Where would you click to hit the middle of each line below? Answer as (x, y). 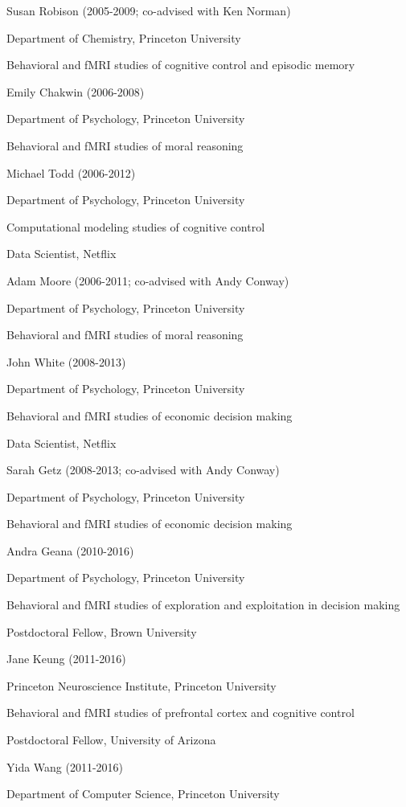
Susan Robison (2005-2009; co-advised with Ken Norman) (149, 10)
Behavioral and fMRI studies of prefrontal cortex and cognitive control (180, 713)
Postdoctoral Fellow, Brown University (102, 631)
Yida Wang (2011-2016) (65, 766)
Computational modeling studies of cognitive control (136, 226)
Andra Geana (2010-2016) (70, 550)
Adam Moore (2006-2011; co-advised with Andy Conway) (148, 280)
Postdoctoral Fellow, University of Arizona (111, 740)
